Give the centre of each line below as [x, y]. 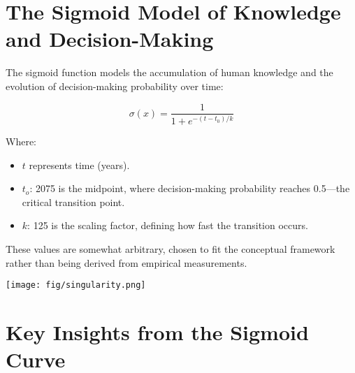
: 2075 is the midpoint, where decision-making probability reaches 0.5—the [190, 188]
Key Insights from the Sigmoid [157, 331]
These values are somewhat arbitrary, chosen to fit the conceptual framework [171, 248]
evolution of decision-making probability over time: [115, 86]
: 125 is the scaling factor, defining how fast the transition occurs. [168, 225]
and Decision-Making [110, 39]
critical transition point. [73, 202]
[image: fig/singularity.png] [76, 285]
